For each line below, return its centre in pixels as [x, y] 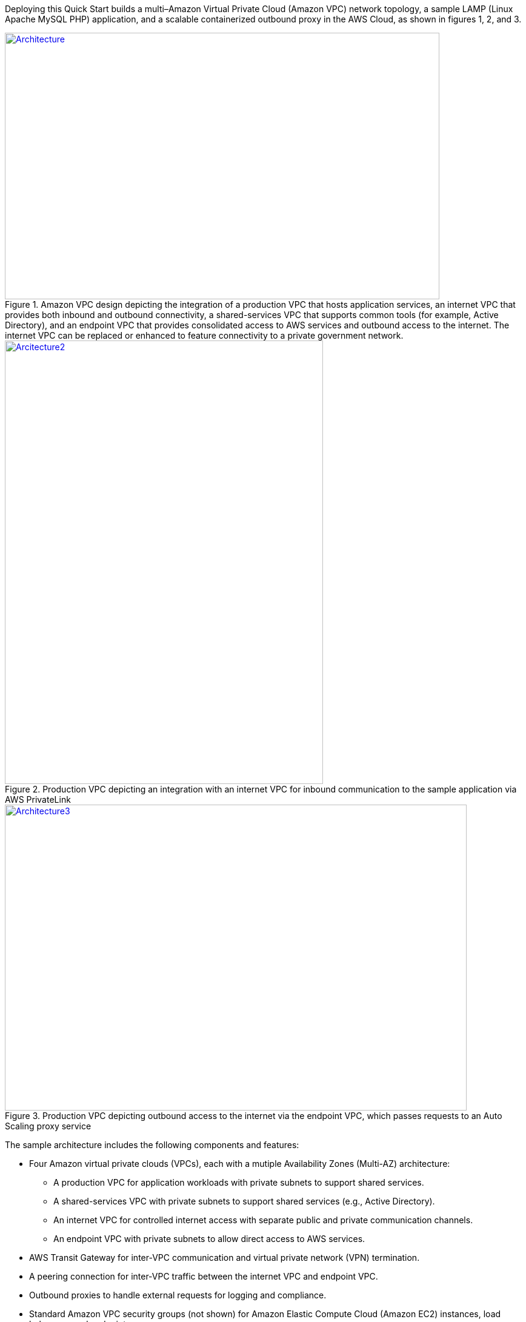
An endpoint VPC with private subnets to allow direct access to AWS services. [209, 1239]
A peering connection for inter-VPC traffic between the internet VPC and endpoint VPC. [204, 1276]
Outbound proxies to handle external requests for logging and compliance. [178, 1295]
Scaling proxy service [48, 1126]
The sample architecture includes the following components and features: [152, 1145]
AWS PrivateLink [38, 799]
